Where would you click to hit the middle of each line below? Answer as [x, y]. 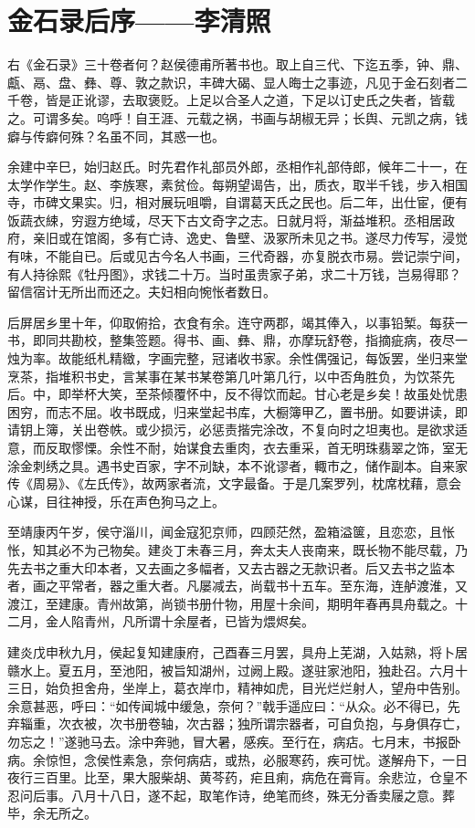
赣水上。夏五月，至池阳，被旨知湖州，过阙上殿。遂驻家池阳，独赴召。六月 [231, 670]
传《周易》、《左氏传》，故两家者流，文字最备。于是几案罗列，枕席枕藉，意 [228, 483]
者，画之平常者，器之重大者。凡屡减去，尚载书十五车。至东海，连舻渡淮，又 [237, 586]
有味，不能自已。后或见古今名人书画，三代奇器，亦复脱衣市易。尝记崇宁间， [237, 256]
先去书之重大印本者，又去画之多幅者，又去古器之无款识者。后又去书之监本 [231, 567]
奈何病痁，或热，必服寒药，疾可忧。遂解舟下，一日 [314, 759]
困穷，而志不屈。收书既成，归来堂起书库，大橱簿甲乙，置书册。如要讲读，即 [237, 411]
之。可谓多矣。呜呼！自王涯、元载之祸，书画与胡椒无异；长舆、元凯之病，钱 [237, 117]
